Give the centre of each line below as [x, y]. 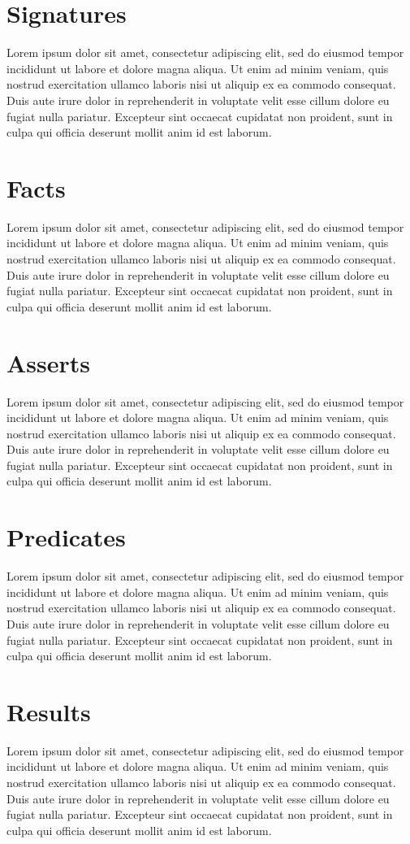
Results [49, 711]
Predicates [66, 537]
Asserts [49, 362]
